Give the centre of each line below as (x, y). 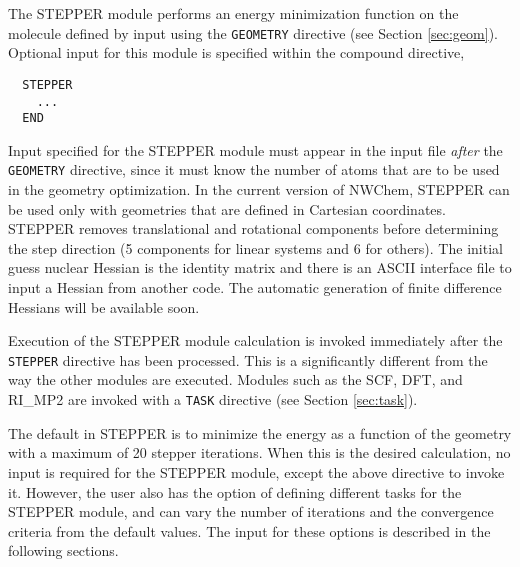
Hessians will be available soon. (104, 306)
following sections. (63, 550)
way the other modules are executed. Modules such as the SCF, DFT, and (235, 379)
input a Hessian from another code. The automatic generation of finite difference (255, 287)
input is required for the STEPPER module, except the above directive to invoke (256, 471)
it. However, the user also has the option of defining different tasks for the (235, 491)
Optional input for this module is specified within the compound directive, (236, 52)
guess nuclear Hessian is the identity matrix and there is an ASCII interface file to (260, 267)
